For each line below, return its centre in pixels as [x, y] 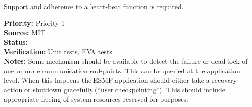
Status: [16, 42]
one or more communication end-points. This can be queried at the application [122, 70]
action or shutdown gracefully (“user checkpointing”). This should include [115, 89]
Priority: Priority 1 [34, 23]
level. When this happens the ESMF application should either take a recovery [120, 80]
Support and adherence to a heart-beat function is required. [94, 6]
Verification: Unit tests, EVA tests [58, 51]
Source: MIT [25, 32]
